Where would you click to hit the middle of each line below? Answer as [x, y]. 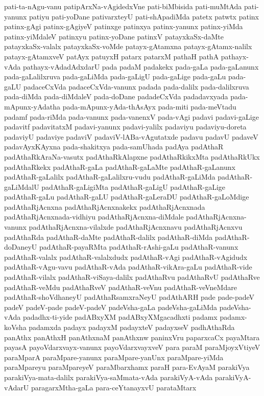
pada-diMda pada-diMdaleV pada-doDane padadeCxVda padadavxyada [116, 96]
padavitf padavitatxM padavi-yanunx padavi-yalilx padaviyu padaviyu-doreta [125, 127]
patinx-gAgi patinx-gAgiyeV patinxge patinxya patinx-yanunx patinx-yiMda [124, 26]
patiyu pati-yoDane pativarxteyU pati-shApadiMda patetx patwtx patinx [144, 16]
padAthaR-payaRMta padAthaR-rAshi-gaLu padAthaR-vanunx [139, 247]
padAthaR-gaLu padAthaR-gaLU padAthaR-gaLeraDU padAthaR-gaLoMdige [127, 197]
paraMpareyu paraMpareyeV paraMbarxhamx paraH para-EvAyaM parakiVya [127, 367]
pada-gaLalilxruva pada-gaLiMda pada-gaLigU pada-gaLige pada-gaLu [115, 76]
